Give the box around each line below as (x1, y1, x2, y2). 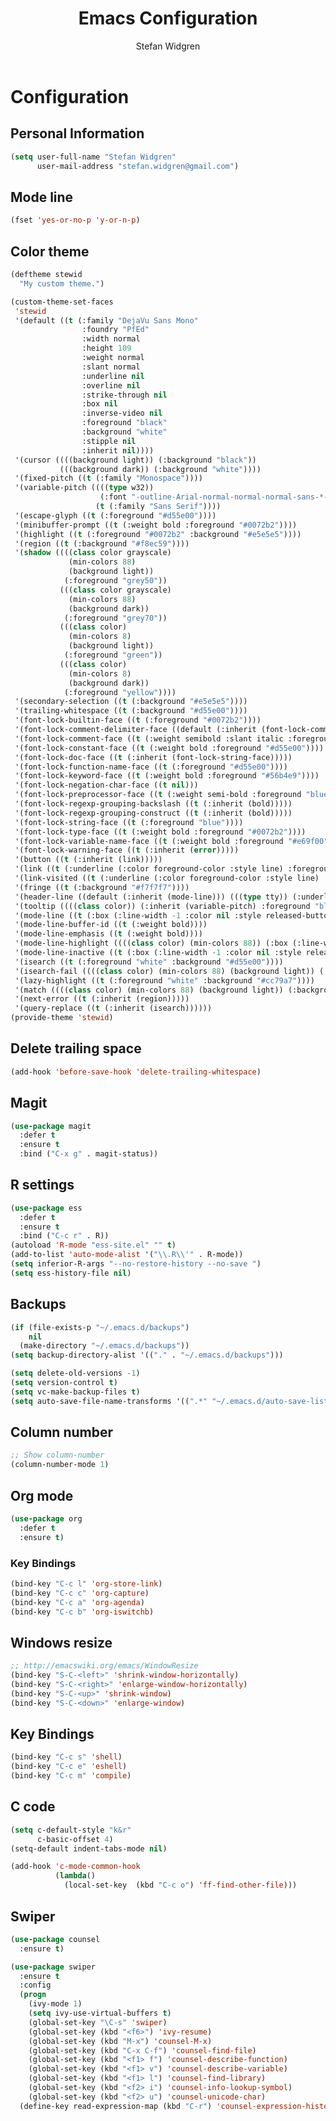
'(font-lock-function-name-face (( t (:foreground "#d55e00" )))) (14, 762, 288, 772)
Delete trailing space (10, 1040, 142, 1057)
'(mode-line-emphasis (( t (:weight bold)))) (14, 929, 203, 939)
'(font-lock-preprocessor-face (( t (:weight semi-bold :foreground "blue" (14, 790, 333, 800)
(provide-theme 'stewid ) (10, 1013, 114, 1023)
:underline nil (81, 371, 145, 381)
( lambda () (54, 1871, 97, 1881)
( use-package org (10, 1514, 83, 1524)
